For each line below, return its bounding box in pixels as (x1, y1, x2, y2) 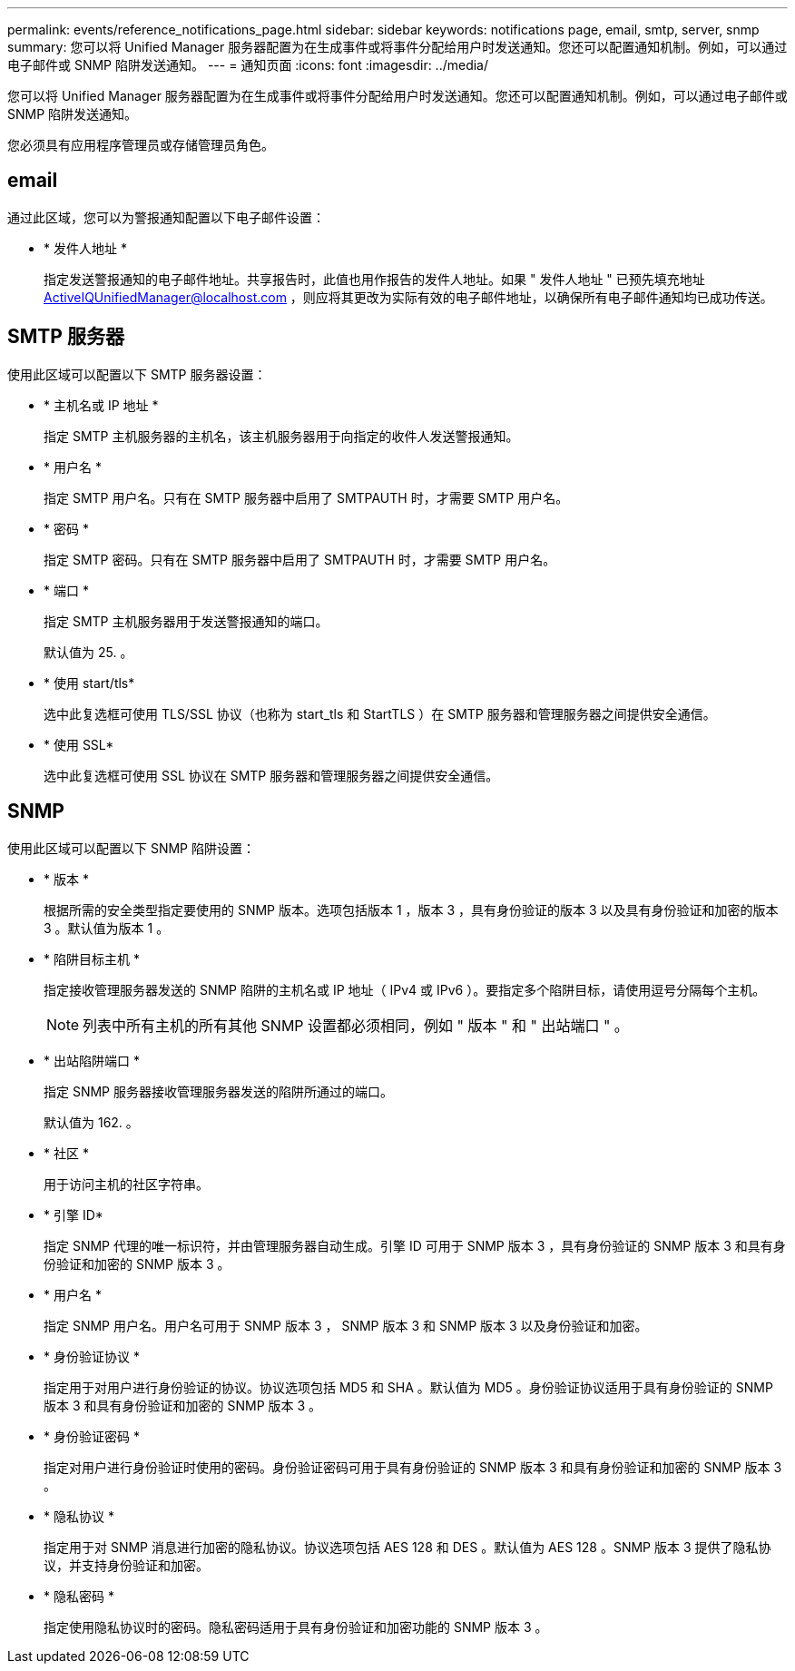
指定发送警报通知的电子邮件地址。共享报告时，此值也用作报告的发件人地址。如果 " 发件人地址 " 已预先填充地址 (44, 270, 705, 287)
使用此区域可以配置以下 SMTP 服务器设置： (7, 366, 267, 382)
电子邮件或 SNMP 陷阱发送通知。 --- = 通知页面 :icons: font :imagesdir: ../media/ (7, 57, 489, 73)
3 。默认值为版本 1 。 (44, 919, 170, 936)
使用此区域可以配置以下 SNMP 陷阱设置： (7, 840, 255, 856)
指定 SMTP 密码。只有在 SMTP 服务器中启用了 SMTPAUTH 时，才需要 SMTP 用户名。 (44, 551, 556, 567)
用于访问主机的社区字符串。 (44, 1175, 209, 1192)
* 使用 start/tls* (44, 674, 135, 691)
